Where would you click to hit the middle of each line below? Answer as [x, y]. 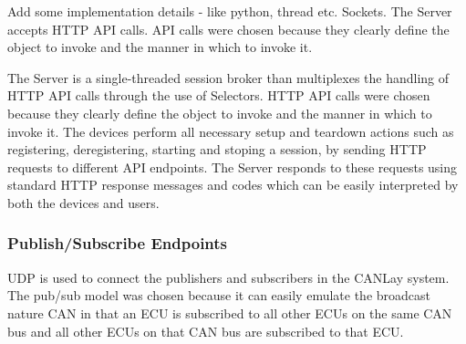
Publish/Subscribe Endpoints [118, 243]
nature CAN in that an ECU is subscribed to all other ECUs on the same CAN [230, 313]
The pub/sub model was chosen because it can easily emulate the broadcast [219, 295]
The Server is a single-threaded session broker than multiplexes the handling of [228, 77]
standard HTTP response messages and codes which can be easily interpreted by [233, 185]
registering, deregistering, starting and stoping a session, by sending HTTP [217, 149]
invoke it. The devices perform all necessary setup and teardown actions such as [231, 131]
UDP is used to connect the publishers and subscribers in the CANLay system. [228, 277]
